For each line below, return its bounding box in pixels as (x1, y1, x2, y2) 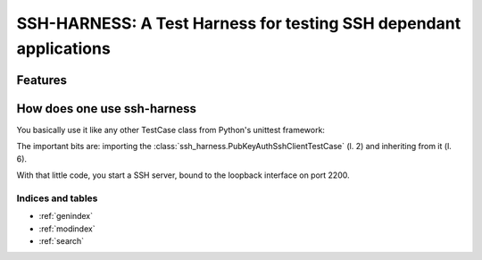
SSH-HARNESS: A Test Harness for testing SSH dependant (16, 13, 461, 33)
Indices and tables (16, 192, 98, 205)
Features (16, 72, 67, 88)
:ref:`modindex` (38, 223, 96, 234)
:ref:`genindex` (38, 211, 94, 222)
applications (16, 38, 111, 58)
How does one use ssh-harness (16, 101, 196, 116)
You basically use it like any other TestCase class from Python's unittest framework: (16, 124, 326, 135)
